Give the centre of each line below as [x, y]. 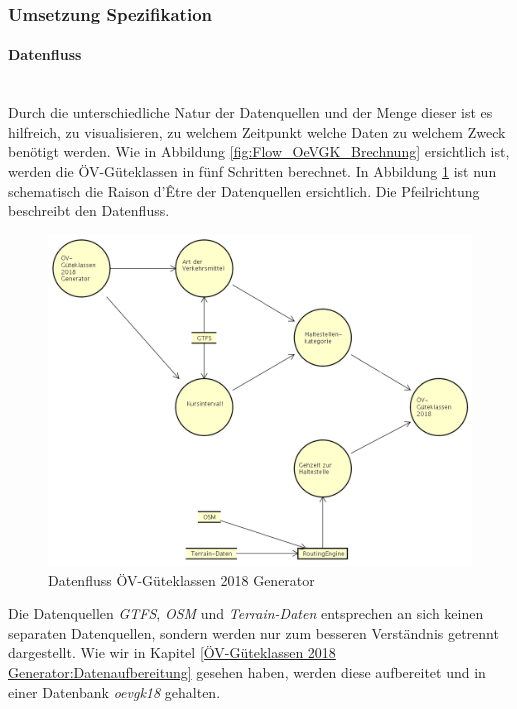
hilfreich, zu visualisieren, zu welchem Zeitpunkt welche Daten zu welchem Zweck [257, 131]
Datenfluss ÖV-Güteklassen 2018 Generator [181, 579]
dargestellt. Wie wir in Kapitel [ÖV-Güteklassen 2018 [172, 652]
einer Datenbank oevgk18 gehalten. [114, 691]
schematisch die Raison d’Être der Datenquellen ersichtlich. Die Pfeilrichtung [244, 190]
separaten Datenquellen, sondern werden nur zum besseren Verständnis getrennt [253, 632]
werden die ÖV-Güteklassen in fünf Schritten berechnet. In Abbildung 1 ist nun [252, 171]
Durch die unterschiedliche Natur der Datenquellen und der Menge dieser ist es [250, 112]
